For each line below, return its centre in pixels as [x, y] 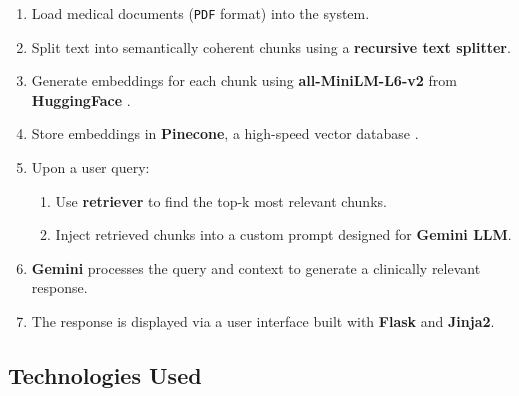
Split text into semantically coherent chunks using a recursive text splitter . [271, 46]
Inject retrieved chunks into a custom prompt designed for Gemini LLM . [283, 234]
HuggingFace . [81, 99]
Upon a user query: [90, 167]
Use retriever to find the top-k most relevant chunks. [221, 200]
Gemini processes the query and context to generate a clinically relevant [256, 267]
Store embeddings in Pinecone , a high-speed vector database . [225, 133]
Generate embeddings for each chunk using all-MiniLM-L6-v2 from [244, 80]
